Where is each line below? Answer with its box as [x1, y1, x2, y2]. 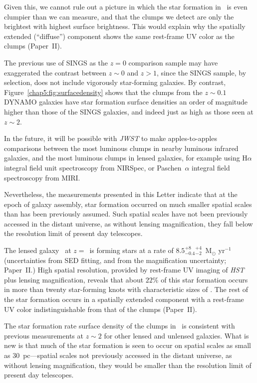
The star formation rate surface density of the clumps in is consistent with [4, 320, 235, 331]
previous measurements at [4, 330, 83, 340]
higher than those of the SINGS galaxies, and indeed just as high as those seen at [4, 106, 254, 116]
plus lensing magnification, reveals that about [4, 274, 144, 284]
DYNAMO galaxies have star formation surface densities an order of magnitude [4, 96, 248, 107]
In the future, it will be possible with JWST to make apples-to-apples [4, 133, 217, 143]
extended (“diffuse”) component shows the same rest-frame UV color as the [4, 30, 235, 41]
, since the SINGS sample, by [156, 67, 247, 77]
